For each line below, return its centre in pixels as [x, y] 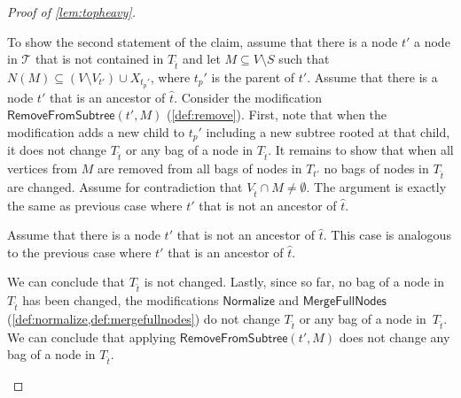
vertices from [43, 168]
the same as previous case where [95, 205]
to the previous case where [79, 252]
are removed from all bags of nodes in [200, 168]
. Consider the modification [248, 97]
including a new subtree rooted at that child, [328, 131]
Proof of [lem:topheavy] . [71, 11]
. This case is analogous [387, 235]
